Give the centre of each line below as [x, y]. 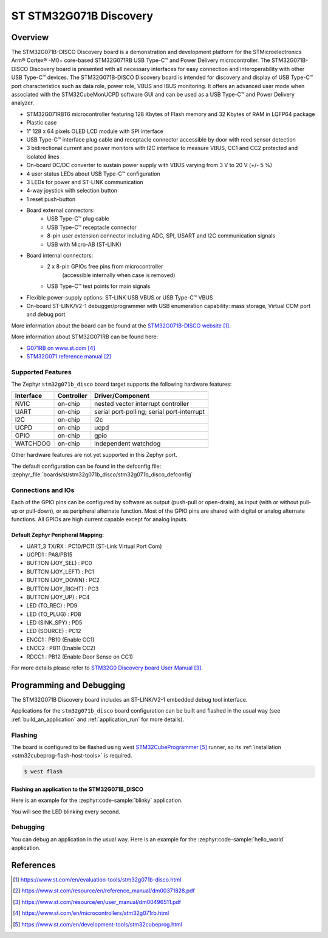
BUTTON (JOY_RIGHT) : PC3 [63, 589]
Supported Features [42, 372]
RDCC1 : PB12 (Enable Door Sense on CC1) [80, 657]
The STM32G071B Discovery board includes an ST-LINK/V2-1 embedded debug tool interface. [129, 699]
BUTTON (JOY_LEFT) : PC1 [60, 572]
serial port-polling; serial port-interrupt [149, 412]
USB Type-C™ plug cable [78, 219]
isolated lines [43, 156]
